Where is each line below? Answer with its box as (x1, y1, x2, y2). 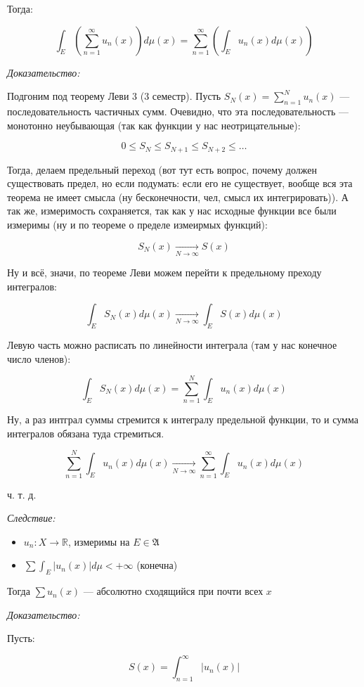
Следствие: (7, 511, 56, 525)
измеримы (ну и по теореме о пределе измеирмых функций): (7, 217, 268, 231)
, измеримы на (68, 534, 130, 548)
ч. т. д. (7, 487, 37, 501)
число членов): (7, 351, 71, 366)
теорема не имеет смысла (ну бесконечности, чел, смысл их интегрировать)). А (7, 189, 349, 204)
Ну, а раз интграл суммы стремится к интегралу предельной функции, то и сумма (7, 412, 358, 427)
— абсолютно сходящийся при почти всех (83, 584, 264, 598)
